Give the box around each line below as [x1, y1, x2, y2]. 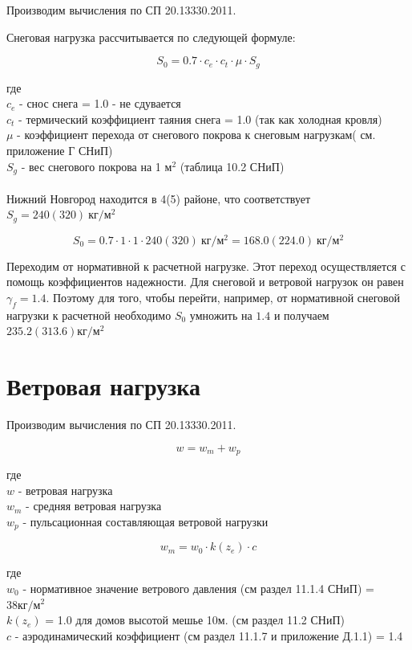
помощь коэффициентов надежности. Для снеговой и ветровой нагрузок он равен [6, 273, 404, 290]
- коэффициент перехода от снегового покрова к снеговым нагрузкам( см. [17, 126, 376, 143]
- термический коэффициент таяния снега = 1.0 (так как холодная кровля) [18, 110, 382, 127]
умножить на [189, 306, 252, 323]
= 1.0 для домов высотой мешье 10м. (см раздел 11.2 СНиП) [45, 611, 345, 628]
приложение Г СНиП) [6, 142, 113, 159]
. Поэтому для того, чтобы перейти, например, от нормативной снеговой [46, 288, 401, 305]
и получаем [273, 306, 329, 323]
